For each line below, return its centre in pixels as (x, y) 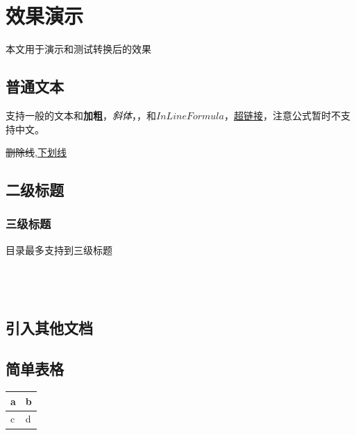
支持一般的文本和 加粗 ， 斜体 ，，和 (81, 115)
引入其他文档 (49, 328)
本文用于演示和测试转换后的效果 (78, 49)
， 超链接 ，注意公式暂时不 (282, 115)
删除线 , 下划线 (36, 152)
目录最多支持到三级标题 (59, 249)
